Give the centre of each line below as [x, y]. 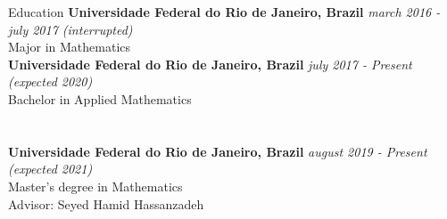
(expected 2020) [50, 81]
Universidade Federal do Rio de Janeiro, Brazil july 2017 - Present [210, 64]
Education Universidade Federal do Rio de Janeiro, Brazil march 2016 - [224, 12]
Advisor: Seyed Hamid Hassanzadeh [106, 203]
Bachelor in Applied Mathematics [100, 98]
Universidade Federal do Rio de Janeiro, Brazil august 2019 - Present [218, 151]
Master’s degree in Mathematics [95, 186]
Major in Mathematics [70, 47]
